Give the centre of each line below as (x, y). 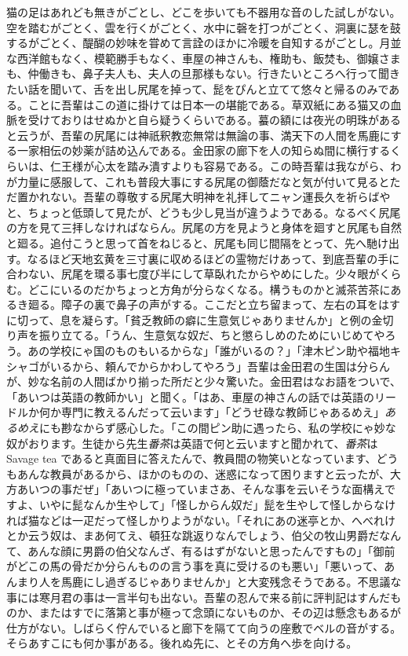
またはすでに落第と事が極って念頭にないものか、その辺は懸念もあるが (220, 612)
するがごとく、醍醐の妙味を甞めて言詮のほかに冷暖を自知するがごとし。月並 (204, 43)
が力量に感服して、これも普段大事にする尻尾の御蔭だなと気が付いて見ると (198, 181)
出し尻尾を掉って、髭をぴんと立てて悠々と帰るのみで (252, 88)
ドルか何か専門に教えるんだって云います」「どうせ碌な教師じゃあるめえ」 (195, 412)
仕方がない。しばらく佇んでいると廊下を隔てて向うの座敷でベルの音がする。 (204, 627)
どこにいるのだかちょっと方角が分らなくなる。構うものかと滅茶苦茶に (209, 289)
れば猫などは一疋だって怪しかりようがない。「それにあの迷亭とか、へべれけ (201, 520)
